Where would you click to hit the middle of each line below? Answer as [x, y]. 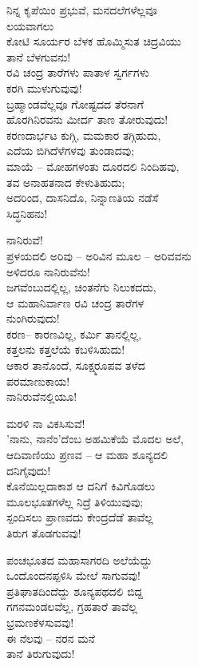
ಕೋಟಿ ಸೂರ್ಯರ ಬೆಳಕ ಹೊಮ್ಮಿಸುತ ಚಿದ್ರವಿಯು [94, 41]
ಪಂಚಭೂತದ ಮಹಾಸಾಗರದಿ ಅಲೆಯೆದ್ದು [79, 559]
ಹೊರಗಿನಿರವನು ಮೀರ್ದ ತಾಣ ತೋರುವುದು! [87, 119]
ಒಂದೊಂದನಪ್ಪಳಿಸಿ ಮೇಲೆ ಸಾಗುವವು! [73, 575]
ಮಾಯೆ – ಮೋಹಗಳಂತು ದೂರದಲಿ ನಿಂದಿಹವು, [93, 166]
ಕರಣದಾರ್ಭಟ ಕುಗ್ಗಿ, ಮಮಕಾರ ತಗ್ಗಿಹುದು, [84, 135]
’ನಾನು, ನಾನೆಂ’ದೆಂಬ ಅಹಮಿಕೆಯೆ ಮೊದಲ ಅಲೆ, [95, 439]
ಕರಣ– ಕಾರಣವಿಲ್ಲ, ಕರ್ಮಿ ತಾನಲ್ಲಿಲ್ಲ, [74, 333]
